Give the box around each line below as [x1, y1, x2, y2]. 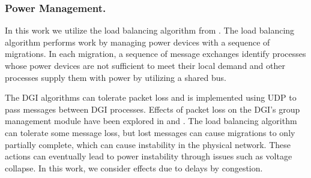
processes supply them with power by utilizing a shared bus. [5, 71, 226, 83]
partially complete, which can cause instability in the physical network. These [5, 138, 291, 150]
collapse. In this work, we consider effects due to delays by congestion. [5, 161, 263, 174]
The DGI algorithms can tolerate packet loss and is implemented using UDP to [5, 91, 297, 104]
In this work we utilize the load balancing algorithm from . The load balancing [5, 24, 295, 37]
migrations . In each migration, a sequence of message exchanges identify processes [5, 47, 306, 60]
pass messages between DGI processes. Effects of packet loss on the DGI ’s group [5, 102, 300, 115]
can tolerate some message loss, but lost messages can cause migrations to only [5, 126, 295, 138]
